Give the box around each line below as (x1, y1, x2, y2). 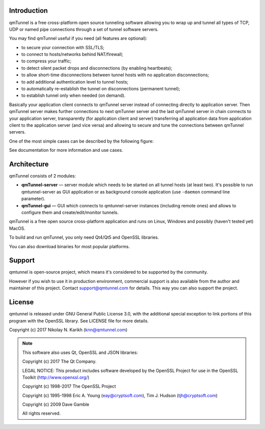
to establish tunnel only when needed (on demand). (21, 92, 126, 98)
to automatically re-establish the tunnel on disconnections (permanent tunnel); (21, 86, 180, 92)
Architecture (9, 160, 49, 168)
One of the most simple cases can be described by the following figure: (9, 138, 154, 144)
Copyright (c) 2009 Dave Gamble (22, 401, 89, 407)
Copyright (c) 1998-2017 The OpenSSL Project (22, 383, 116, 389)
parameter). (21, 196, 46, 201)
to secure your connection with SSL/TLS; (21, 44, 105, 50)
